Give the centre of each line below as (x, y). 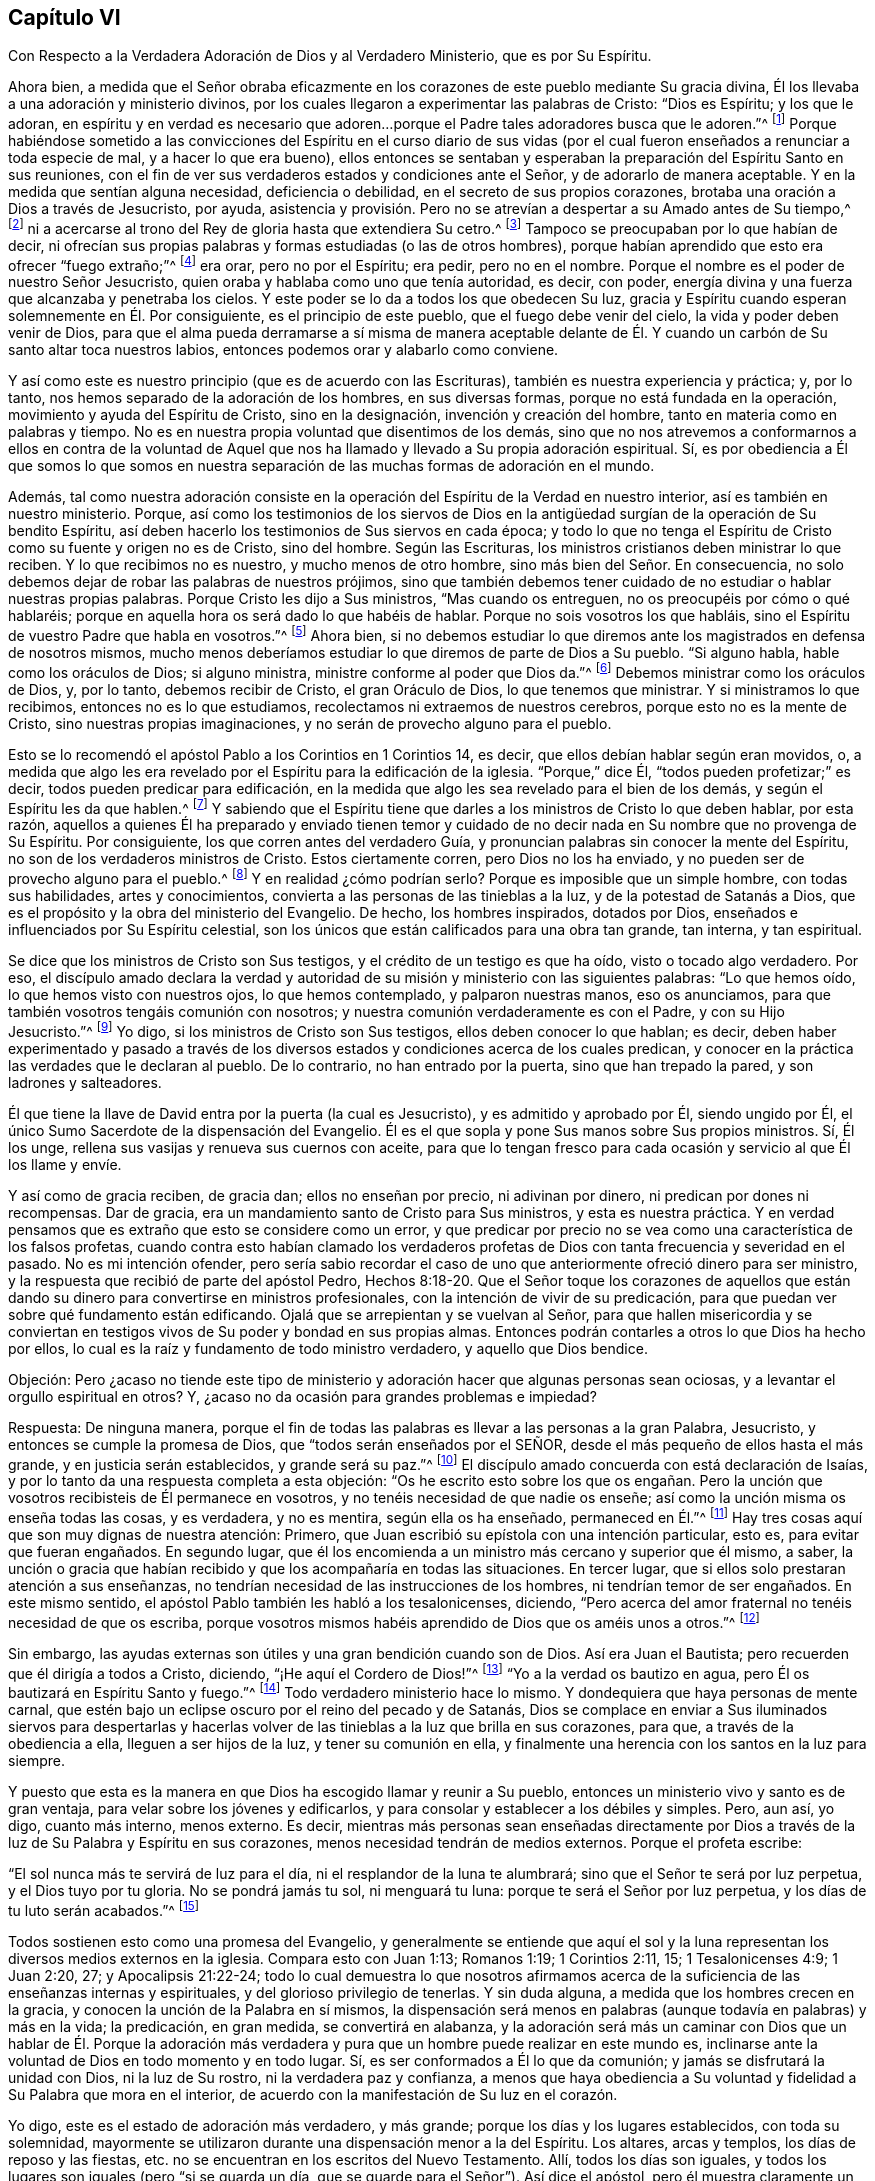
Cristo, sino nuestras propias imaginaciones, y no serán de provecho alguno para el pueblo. (310, 723)
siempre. (37, 1760)
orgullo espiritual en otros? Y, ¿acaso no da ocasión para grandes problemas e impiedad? (302, 1396)
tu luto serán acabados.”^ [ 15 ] (104, 1908)
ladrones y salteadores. (85, 1082)
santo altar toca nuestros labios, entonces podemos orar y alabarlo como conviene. (283, 350)
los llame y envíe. (65, 1164)
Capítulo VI (64, 17)
